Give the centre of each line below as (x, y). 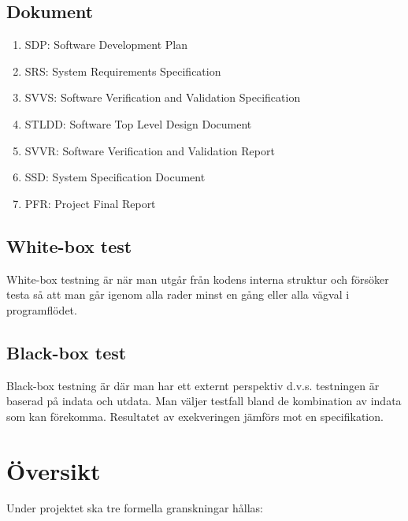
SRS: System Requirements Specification (123, 71)
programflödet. (42, 309)
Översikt (54, 470)
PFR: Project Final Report (90, 203)
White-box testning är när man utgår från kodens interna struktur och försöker (198, 279)
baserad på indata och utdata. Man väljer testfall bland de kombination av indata (204, 401)
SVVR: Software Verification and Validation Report (150, 150)
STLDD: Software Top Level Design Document (138, 123)
